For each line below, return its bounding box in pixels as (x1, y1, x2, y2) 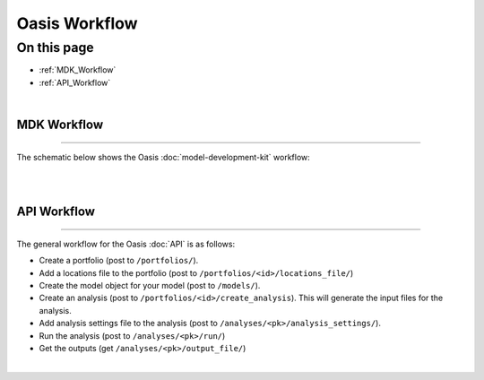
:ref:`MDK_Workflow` (39, 65, 117, 75)
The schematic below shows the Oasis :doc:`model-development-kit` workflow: (16, 151, 311, 162)
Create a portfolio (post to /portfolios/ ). (39, 255, 199, 266)
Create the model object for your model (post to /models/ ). (39, 280, 261, 290)
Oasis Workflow (16, 13, 138, 33)
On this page (16, 39, 94, 56)
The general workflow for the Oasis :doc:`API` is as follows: (16, 238, 236, 249)
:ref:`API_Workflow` (39, 77, 111, 88)
